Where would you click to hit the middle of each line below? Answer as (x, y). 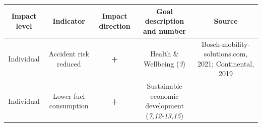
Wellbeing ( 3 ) (165, 63)
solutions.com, (226, 54)
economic (165, 96)
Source (226, 21)
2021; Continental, (226, 63)
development (165, 106)
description (165, 21)
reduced (69, 63)
